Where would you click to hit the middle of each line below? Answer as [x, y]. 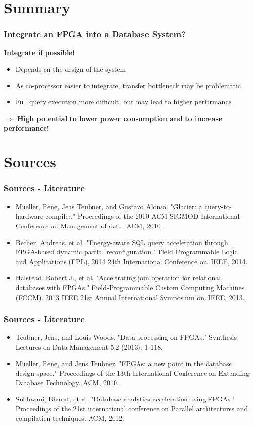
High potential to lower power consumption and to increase [120, 118]
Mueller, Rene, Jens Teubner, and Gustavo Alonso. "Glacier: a [109, 206]
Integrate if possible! [39, 52]
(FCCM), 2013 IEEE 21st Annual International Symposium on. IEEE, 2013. [130, 297]
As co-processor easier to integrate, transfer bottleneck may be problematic [128, 85]
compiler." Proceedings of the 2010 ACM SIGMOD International [142, 216]
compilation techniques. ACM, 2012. [70, 418]
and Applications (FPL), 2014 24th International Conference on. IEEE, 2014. [131, 261]
